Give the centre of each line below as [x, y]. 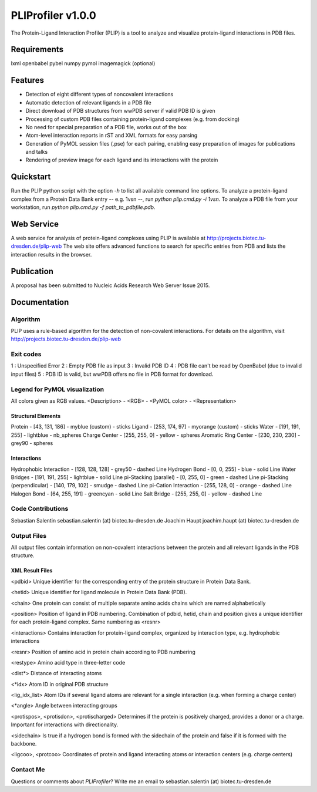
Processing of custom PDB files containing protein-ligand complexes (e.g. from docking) [133, 119]
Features [27, 80]
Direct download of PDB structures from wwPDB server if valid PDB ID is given [120, 111]
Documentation [40, 302]
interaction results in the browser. [51, 254]
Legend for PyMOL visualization [58, 389]
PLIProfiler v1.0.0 [53, 15]
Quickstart [31, 177]
